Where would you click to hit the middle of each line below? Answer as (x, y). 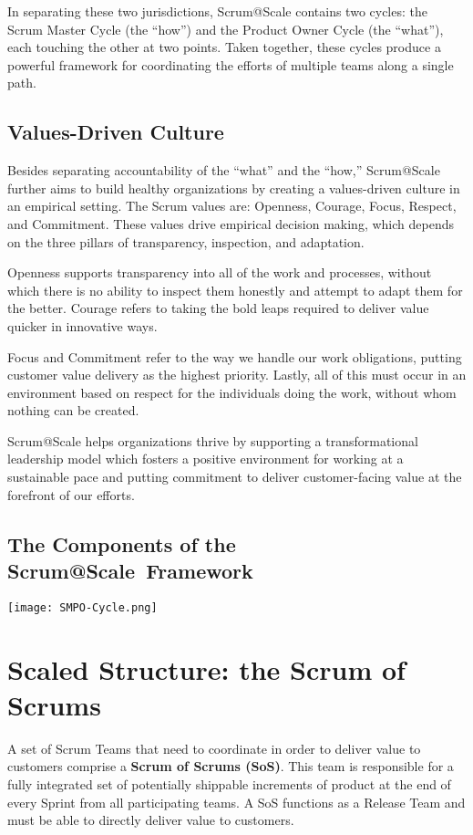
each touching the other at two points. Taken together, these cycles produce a (224, 47)
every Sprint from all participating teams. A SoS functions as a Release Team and (236, 802)
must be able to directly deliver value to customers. (151, 820)
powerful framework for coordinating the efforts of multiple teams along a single (231, 64)
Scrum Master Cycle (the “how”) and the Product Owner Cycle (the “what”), (226, 29)
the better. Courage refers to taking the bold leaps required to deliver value (218, 308)
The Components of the (122, 543)
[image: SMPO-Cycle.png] (82, 607)
